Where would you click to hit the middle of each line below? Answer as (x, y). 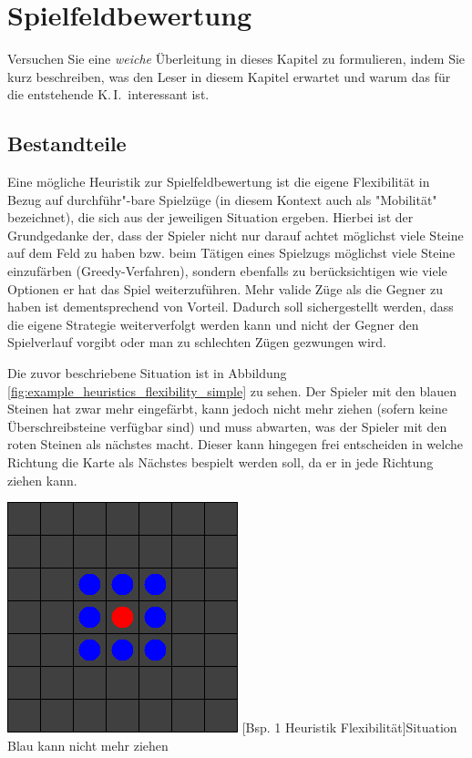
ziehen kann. (42, 480)
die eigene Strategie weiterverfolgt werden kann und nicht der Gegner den (213, 324)
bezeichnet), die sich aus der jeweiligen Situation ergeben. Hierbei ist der (210, 217)
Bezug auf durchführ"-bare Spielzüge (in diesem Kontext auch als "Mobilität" (222, 199)
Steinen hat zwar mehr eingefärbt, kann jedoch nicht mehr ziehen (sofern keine (227, 409)
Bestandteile (67, 143)
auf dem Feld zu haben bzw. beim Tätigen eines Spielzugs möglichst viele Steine (231, 253)
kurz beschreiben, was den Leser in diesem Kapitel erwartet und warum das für (229, 76)
